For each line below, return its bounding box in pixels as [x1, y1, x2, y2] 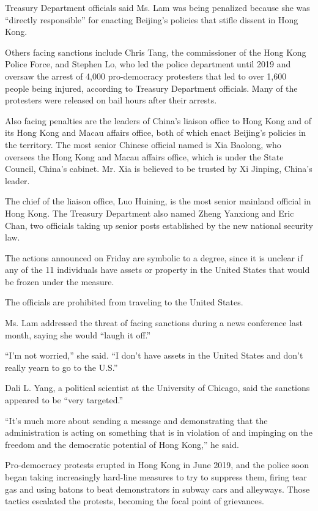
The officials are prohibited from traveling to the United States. [5, 296, 243, 308]
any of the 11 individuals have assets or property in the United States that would [5, 263, 310, 276]
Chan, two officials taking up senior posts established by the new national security [5, 218, 313, 231]
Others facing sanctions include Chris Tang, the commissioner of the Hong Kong [5, 45, 306, 58]
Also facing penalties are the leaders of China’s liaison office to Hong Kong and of [5, 114, 311, 127]
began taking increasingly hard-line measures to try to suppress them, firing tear [5, 471, 307, 483]
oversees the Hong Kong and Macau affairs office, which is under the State [5, 150, 284, 163]
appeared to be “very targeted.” [5, 394, 124, 406]
